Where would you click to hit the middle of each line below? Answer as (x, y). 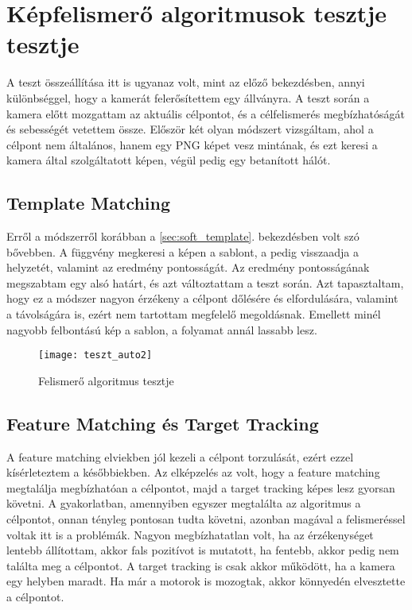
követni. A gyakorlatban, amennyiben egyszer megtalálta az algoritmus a (184, 503)
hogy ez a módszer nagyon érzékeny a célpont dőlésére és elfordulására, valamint (202, 298)
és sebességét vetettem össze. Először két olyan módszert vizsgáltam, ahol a (190, 129)
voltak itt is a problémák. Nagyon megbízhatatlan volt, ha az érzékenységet (190, 534)
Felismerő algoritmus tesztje (106, 380)
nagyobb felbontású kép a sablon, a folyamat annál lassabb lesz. (162, 329)
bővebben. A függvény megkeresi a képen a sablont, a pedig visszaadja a (183, 251)
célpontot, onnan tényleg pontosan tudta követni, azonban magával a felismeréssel (206, 519)
